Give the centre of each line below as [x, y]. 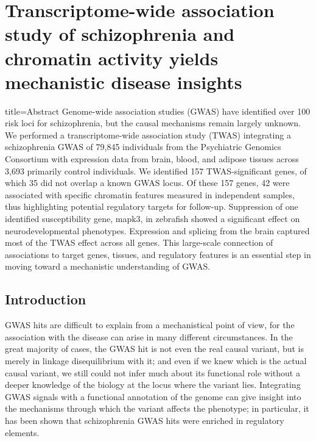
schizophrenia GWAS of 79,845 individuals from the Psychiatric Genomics [143, 147]
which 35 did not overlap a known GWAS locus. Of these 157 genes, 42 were [147, 183]
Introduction [46, 299]
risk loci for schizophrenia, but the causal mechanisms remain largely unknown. [153, 123]
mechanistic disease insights [124, 81]
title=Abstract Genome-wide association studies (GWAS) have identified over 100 [158, 111]
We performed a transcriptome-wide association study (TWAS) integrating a [148, 134]
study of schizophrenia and [120, 34]
